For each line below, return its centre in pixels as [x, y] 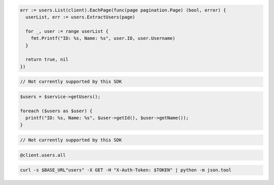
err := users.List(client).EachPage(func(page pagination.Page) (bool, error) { [123, 10]
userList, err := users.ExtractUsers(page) [80, 17]
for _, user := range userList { [67, 31]
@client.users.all [43, 155]
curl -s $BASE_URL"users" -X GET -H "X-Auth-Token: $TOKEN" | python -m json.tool [126, 170]
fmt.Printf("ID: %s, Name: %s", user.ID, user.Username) [103, 38]
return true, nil [47, 60]
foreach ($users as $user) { [56, 111]
